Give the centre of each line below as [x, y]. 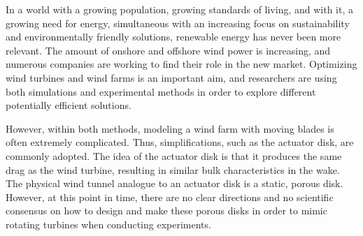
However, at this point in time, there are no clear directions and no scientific [170, 197]
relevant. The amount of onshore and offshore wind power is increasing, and [168, 50]
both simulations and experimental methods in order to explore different [161, 91]
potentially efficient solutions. [69, 105]
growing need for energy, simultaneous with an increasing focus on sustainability [178, 23]
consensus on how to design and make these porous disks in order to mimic [166, 211]
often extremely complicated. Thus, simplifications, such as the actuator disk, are [180, 142]
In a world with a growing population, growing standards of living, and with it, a [179, 9]
